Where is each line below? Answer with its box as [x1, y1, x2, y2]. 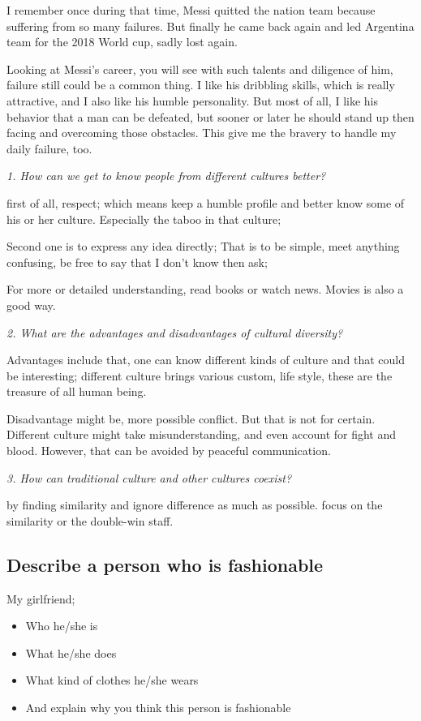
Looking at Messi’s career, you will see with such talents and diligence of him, [6, 60, 393, 77]
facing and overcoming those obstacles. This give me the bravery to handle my [6, 124, 397, 141]
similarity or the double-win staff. [6, 512, 174, 529]
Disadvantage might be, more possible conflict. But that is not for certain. [6, 410, 376, 427]
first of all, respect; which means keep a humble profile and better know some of [6, 194, 405, 211]
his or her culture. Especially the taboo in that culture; [6, 210, 281, 227]
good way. [6, 296, 56, 313]
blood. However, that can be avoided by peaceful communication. [6, 442, 331, 459]
